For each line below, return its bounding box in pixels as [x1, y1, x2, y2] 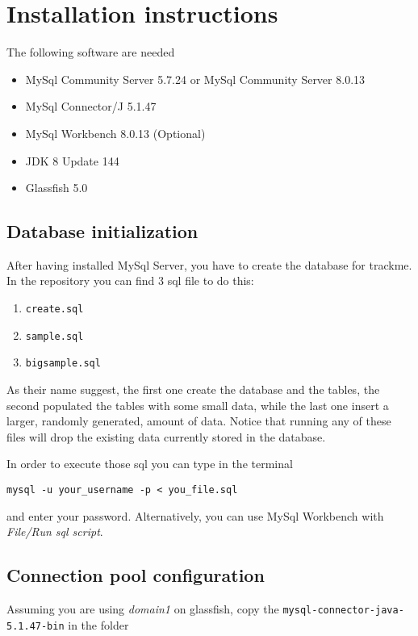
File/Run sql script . [6, 523, 103, 540]
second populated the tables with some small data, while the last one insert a [6, 396, 389, 413]
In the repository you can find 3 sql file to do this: [6, 272, 254, 289]
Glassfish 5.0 [25, 179, 88, 196]
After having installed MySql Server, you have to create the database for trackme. [6, 256, 412, 273]
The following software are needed [6, 44, 175, 61]
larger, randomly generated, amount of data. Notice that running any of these [6, 412, 391, 429]
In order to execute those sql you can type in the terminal [6, 455, 293, 472]
